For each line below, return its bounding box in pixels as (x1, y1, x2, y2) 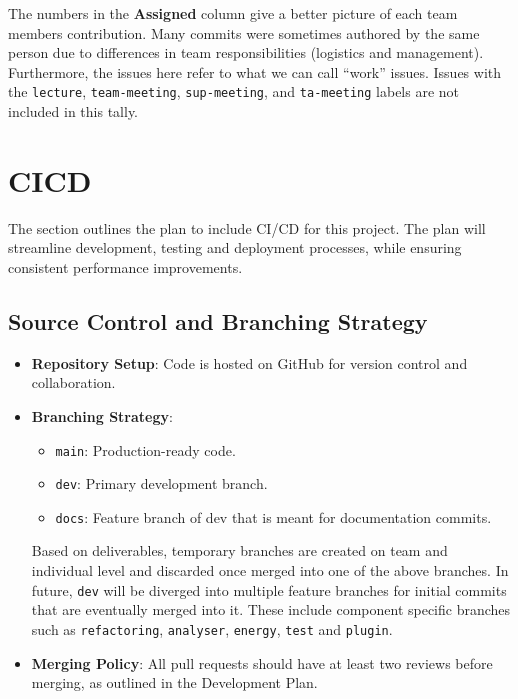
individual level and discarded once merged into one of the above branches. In (31, 560, 509, 581)
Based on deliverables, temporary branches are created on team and (31, 540, 448, 561)
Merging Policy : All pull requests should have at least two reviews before (31, 652, 493, 673)
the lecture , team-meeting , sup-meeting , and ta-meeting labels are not (8, 81, 460, 102)
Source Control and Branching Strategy (8, 305, 428, 336)
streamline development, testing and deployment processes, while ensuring (8, 237, 462, 258)
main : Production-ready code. (55, 439, 236, 460)
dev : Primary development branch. (55, 473, 268, 494)
